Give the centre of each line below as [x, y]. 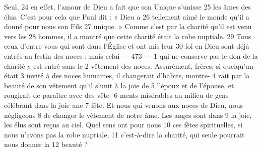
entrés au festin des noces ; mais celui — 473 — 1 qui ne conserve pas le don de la [131, 55]
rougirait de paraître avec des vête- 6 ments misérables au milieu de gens [116, 95]
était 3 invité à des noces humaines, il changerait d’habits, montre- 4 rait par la [127, 75]
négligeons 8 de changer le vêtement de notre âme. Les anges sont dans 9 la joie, [128, 115]
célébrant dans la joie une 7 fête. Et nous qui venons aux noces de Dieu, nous [124, 105]
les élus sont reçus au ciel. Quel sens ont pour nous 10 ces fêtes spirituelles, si [123, 125]
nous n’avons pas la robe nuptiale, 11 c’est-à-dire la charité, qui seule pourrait [124, 134]
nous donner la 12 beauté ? [46, 144]
